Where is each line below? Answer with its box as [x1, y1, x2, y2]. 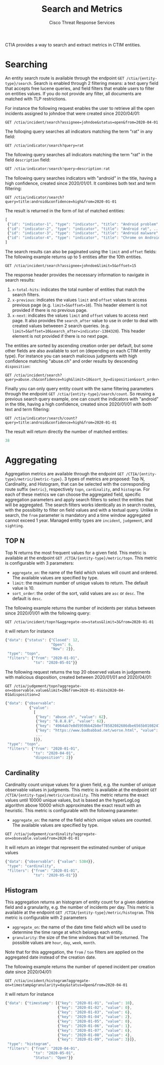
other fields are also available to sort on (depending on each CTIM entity [5, 348, 151, 353]
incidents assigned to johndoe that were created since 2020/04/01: [5, 110, 141, 116]
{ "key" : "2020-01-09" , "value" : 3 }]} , [57, 1037, 137, 1042]
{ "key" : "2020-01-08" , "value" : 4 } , [57, 1032, 132, 1038]
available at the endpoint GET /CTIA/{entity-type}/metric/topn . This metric [5, 555, 157, 561]
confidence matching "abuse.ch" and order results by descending [5, 358, 138, 364]
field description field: [5, 157, 51, 163]
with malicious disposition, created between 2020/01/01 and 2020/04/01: [5, 674, 152, 680]
